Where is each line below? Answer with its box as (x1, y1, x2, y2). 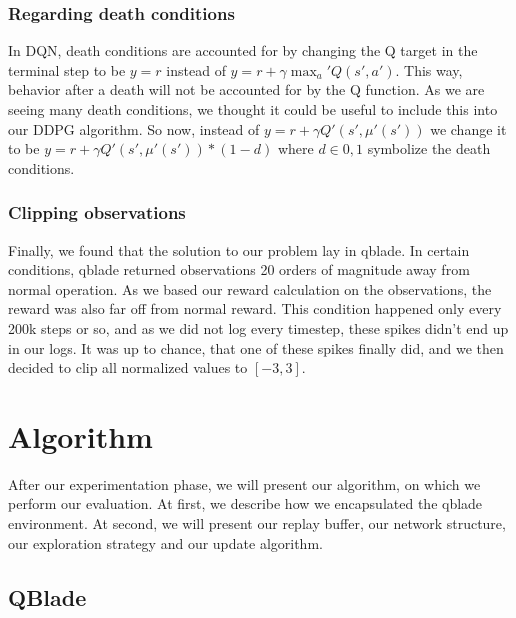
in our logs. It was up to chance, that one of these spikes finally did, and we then (8, 337, 504, 358)
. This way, (395, 59, 463, 80)
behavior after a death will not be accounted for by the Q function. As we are (8, 79, 485, 100)
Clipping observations (8, 200, 186, 225)
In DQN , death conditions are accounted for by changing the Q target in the (8, 40, 478, 61)
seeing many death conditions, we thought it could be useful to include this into (8, 99, 498, 119)
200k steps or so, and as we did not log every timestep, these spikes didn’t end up (8, 317, 509, 338)
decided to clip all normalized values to (8, 357, 248, 378)
